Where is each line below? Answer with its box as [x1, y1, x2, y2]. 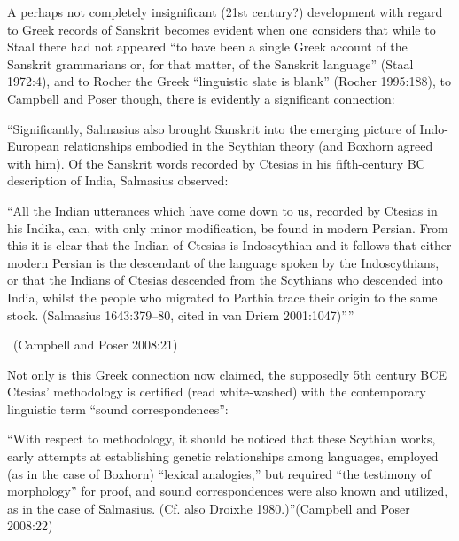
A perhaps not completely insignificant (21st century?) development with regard [7, 3, 443, 20]
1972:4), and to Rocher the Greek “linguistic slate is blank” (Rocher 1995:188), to [7, 72, 451, 90]
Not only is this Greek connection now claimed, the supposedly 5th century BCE [7, 365, 447, 383]
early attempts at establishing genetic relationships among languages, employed [7, 447, 439, 466]
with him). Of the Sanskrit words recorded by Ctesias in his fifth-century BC [7, 153, 425, 172]
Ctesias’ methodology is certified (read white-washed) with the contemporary [7, 382, 426, 401]
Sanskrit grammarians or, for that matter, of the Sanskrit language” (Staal [7, 54, 414, 73]
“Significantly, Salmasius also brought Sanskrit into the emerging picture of [7, 119, 416, 137]
